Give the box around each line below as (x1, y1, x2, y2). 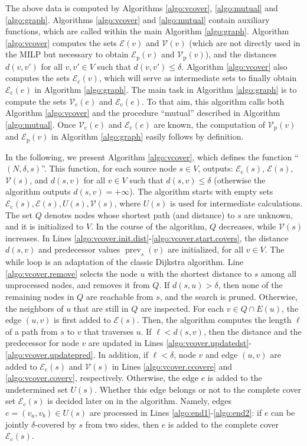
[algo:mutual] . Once (5, 118, 76, 130)
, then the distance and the (203, 325, 302, 337)
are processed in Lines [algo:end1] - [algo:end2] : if (89, 406, 262, 418)
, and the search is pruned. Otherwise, (159, 290, 298, 303)
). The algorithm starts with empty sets (129, 185, 273, 198)
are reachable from (86, 290, 153, 303)
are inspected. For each (140, 302, 224, 314)
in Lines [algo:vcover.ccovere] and (112, 360, 233, 372)
